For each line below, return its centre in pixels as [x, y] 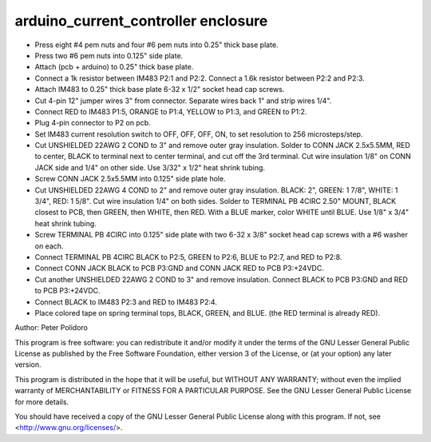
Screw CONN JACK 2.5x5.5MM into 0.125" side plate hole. [130, 179]
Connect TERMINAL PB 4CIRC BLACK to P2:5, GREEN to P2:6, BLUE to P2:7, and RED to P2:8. [188, 257]
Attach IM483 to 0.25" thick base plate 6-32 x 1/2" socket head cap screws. [160, 90]
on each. [49, 246]
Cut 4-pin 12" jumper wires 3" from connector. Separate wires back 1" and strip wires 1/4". [183, 101]
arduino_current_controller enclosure [141, 21]
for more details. [42, 402]
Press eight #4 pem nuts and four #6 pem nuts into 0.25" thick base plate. [156, 45]
